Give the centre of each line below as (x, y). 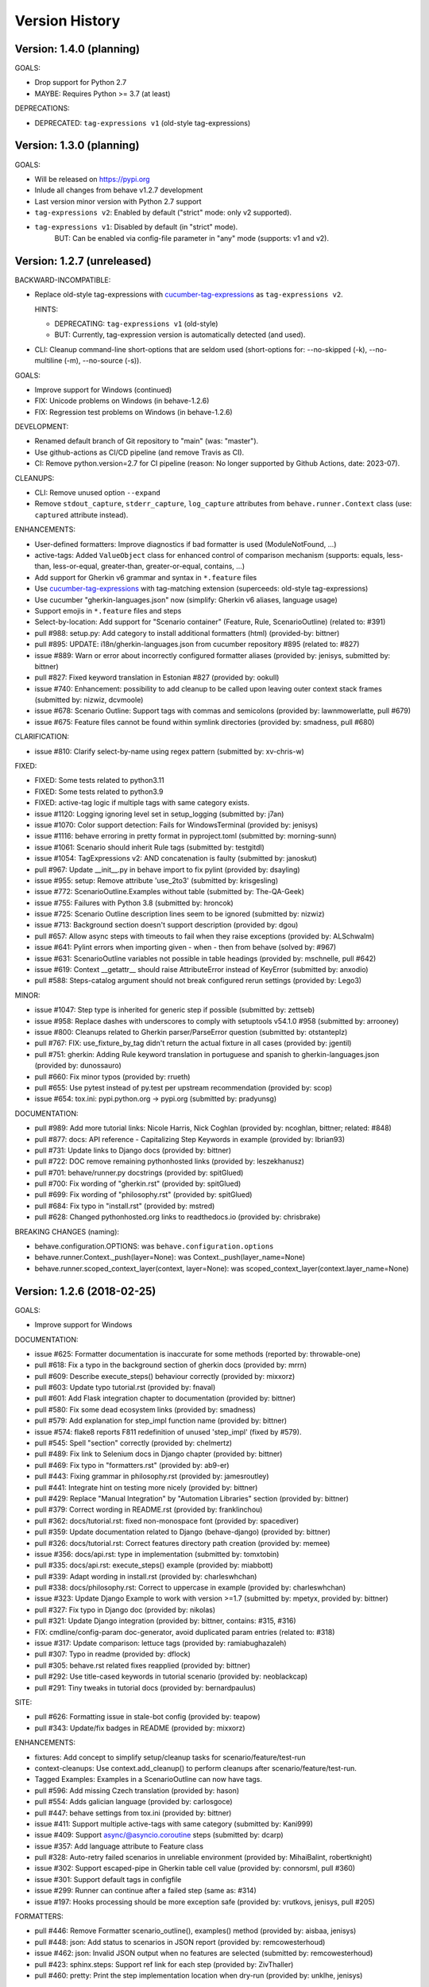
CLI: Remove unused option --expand (97, 493)
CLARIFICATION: (42, 737)
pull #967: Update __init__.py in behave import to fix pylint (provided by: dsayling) (168, 870)
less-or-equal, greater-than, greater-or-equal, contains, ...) (149, 566)
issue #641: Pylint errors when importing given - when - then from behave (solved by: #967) (186, 947)
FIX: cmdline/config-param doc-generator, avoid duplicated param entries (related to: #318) (185, 1632)
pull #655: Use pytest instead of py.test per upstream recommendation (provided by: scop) (184, 1087)
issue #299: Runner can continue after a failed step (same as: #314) (146, 1891)
